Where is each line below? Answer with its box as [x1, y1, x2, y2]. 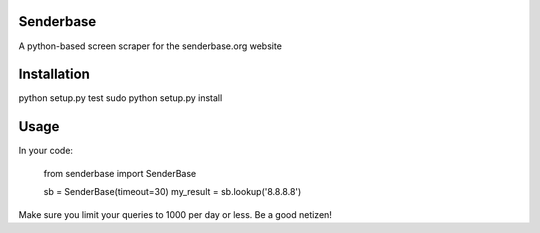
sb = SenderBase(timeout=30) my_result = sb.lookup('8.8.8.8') [43, 186, 302, 198]
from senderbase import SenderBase [43, 167, 197, 179]
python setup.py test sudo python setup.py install [18, 92, 223, 104]
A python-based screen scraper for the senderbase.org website [18, 40, 282, 52]
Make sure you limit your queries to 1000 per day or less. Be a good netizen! [18, 208, 332, 220]
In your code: [18, 145, 74, 157]
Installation [18, 66, 90, 83]
